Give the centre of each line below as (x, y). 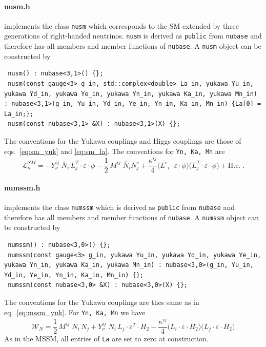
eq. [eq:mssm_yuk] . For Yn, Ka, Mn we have (75, 312)
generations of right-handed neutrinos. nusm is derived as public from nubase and (133, 36)
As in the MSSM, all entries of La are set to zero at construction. (106, 339)
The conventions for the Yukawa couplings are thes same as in (102, 302)
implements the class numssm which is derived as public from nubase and (120, 207)
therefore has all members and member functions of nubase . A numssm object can (131, 217)
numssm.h (22, 187)
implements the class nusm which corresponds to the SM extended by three (122, 25)
